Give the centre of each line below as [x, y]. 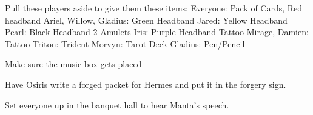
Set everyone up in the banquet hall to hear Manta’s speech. [117, 104]
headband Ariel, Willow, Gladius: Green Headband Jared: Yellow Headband [146, 20]
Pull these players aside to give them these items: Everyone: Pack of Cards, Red [154, 8]
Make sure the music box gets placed [73, 64]
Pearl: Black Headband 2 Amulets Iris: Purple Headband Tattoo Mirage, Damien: [157, 32]
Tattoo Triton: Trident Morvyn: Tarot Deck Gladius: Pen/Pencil [125, 43]
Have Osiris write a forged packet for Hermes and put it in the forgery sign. [146, 84]
